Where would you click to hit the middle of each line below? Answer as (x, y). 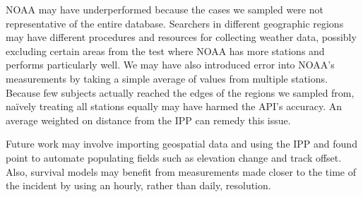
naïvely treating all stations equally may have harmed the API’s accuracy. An (174, 106)
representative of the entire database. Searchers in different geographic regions (175, 23)
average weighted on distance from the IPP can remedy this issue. (148, 120)
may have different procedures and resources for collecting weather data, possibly (181, 37)
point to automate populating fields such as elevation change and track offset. (174, 157)
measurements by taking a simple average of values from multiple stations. (167, 78)
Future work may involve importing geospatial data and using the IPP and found (181, 144)
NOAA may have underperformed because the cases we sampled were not (165, 9)
